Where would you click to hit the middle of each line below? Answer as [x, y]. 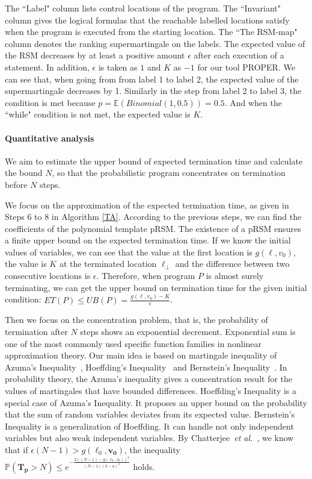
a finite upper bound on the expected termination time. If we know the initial [148, 240]
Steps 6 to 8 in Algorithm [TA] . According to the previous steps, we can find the [153, 217]
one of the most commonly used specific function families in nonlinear [133, 343]
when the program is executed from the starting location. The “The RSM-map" [151, 32]
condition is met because [50, 102]
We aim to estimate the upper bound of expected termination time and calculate [154, 161]
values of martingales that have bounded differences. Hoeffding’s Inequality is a [151, 390]
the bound [24, 173]
